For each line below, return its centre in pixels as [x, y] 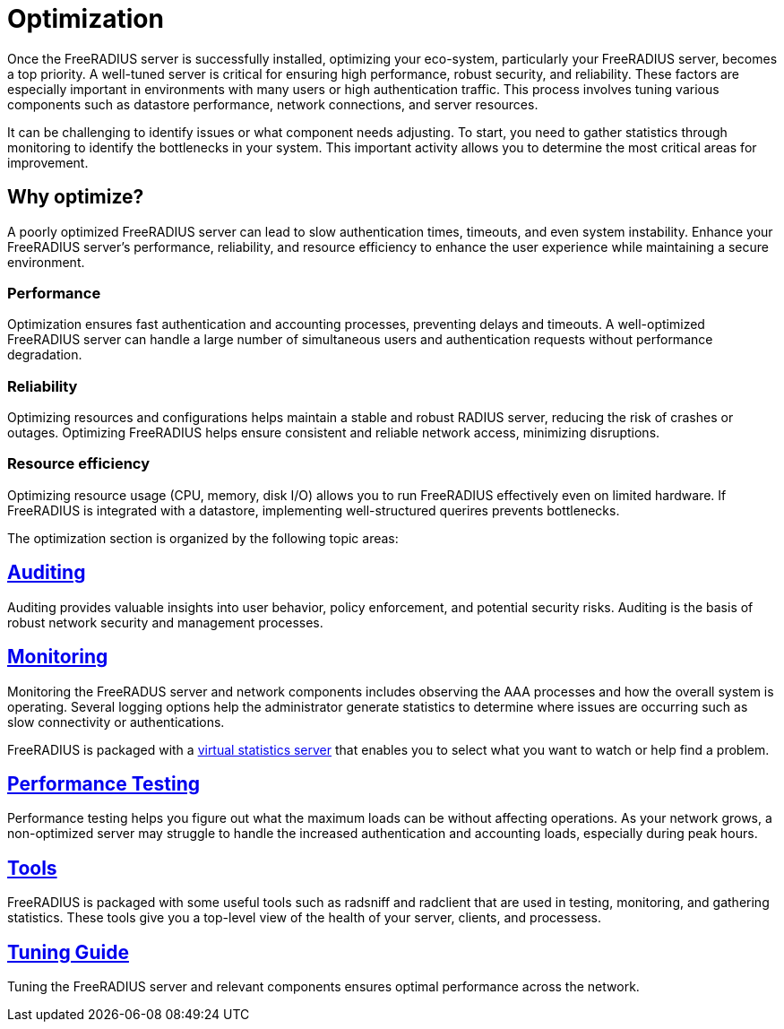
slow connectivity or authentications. [116, 722]
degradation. [45, 355]
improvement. [48, 162]
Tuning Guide [68, 952]
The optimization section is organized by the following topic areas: [203, 538]
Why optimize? [76, 197]
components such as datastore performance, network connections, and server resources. [273, 104]
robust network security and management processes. [165, 622]
